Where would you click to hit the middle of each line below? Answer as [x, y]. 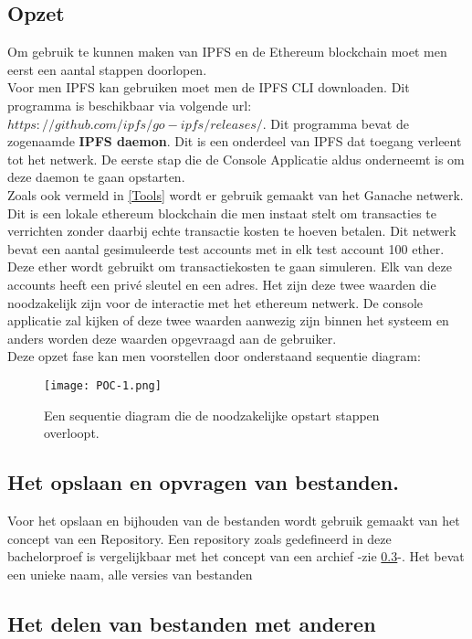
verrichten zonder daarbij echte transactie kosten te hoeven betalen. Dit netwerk [232, 231]
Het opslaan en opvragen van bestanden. [203, 482]
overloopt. [72, 433]
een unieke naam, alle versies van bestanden [130, 574]
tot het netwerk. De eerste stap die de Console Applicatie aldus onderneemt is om [236, 159]
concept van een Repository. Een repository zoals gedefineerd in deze [199, 538]
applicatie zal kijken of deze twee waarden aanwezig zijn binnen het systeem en [228, 320]
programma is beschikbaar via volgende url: [130, 105]
